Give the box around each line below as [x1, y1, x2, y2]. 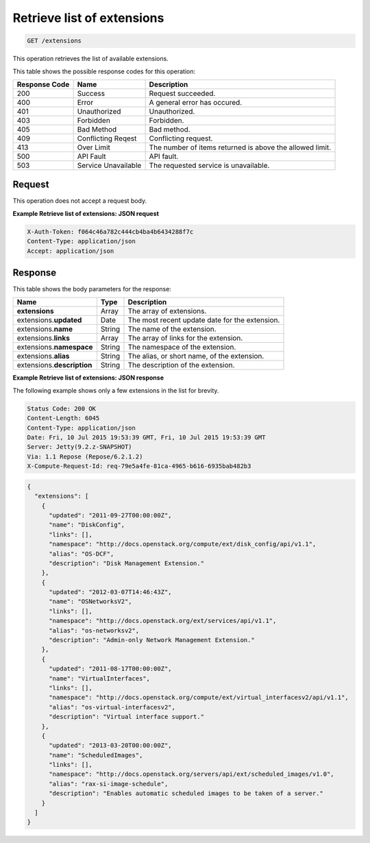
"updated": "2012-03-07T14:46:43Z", [49, 588, 172, 596]
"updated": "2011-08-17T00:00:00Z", [49, 665, 172, 673]
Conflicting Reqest [77, 134, 137, 143]
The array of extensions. [127, 306, 207, 316]
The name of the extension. [127, 324, 217, 334]
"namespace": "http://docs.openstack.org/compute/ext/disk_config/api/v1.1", [49, 540, 317, 548]
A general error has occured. [149, 97, 243, 107]
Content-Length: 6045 [27, 415, 100, 422]
